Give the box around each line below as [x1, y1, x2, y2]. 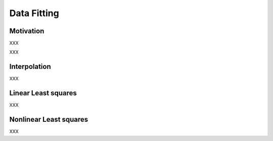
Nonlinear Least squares [9, 115, 88, 124]
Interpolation [9, 62, 52, 71]
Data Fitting [9, 8, 59, 19]
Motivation [9, 27, 44, 35]
